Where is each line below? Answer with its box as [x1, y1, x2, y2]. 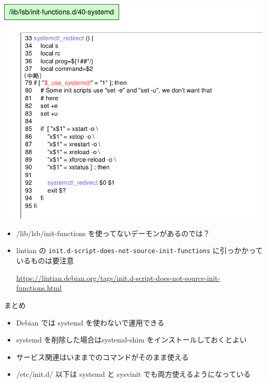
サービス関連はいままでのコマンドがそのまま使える [16, 351, 189, 362]
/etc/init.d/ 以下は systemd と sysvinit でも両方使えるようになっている [16, 369, 251, 379]
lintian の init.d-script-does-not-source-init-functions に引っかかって [16, 245, 263, 256]
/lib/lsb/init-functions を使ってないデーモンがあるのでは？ [16, 227, 210, 238]
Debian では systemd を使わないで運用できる [16, 317, 164, 328]
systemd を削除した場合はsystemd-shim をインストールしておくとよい [16, 334, 247, 345]
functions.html [16, 282, 62, 293]
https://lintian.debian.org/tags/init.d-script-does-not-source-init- [16, 272, 220, 283]
